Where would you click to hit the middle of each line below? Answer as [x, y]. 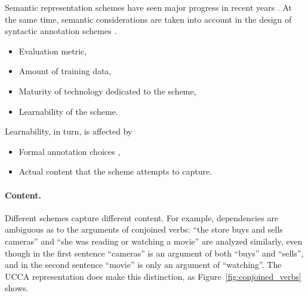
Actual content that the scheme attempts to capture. [115, 171]
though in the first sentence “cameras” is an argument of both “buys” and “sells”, [154, 253]
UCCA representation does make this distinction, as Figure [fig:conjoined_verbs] [153, 276]
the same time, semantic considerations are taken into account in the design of [148, 19]
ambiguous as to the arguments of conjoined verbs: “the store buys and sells [144, 229]
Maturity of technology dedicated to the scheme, [107, 91]
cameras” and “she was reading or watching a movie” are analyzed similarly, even [154, 241]
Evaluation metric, [53, 51]
